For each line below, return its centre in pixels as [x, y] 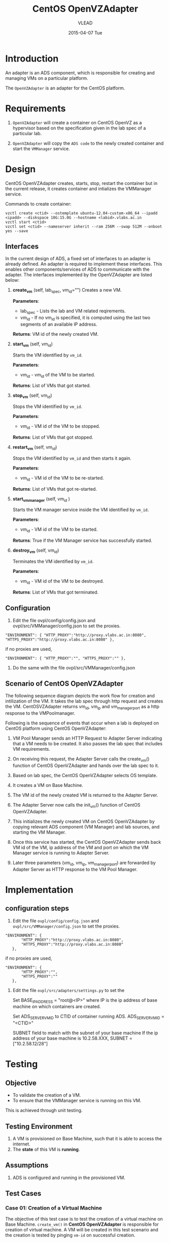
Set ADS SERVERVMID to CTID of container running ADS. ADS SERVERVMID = [89, 1017]
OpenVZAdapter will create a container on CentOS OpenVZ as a [77, 122]
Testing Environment [39, 1126]
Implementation [39, 890]
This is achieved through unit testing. [44, 1110]
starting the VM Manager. [39, 832]
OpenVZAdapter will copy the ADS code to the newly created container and [88, 143]
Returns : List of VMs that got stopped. [53, 437]
